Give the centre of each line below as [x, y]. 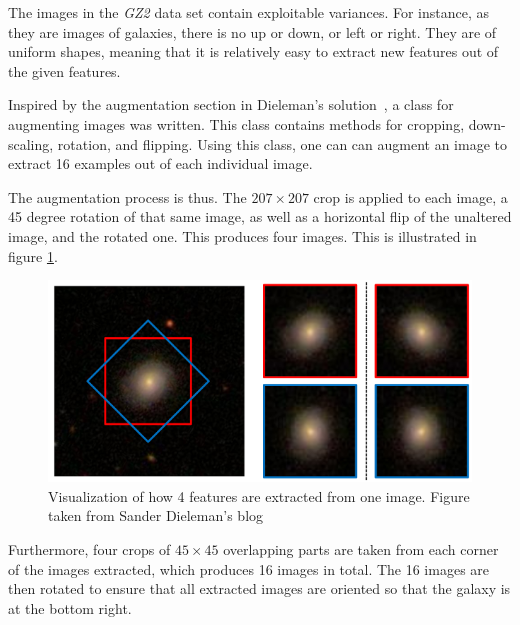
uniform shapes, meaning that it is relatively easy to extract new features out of [253, 51]
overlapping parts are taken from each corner [361, 549]
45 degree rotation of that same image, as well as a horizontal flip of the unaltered [260, 216]
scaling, [31, 143]
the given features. [64, 70]
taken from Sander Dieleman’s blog [156, 515]
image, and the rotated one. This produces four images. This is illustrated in [242, 235]
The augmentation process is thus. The [127, 196]
